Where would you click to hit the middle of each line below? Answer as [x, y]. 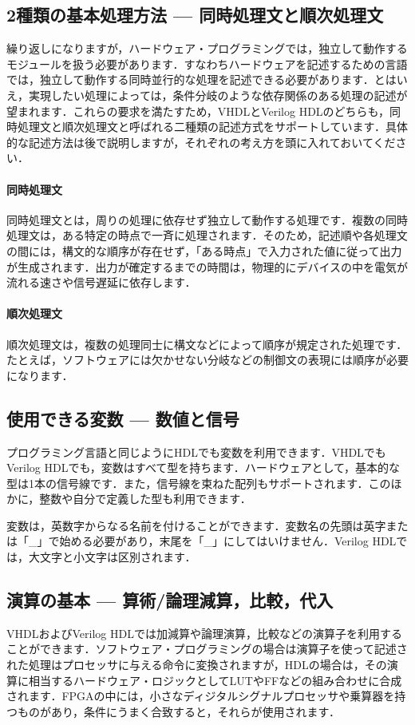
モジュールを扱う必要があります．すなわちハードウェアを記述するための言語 [207, 63]
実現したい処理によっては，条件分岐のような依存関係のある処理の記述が [218, 95]
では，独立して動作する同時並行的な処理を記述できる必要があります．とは [202, 79]
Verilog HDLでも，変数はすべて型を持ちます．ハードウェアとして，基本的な [204, 467]
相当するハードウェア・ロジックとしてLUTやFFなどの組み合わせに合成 [215, 680]
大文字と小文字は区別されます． [112, 557]
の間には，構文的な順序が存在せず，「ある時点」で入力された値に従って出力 [204, 250]
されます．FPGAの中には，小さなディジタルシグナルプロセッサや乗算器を [201, 696]
